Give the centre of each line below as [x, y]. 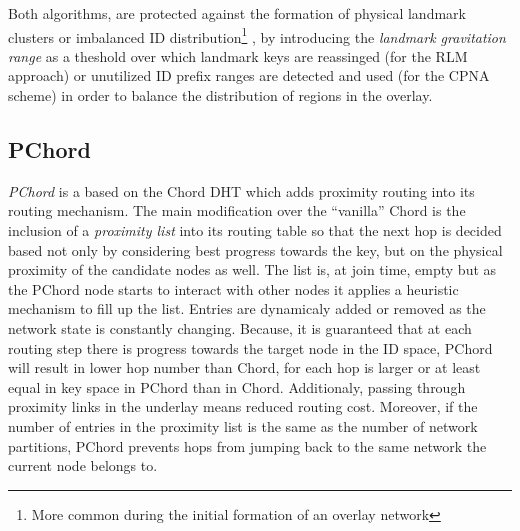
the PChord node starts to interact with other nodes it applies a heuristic [233, 288]
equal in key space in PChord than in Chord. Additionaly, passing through [237, 386]
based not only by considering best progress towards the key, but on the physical [255, 249]
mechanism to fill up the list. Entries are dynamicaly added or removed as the [247, 308]
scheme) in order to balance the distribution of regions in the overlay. [220, 95]
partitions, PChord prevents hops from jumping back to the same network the [247, 445]
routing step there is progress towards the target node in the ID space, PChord [250, 347]
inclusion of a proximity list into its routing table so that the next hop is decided [255, 230]
